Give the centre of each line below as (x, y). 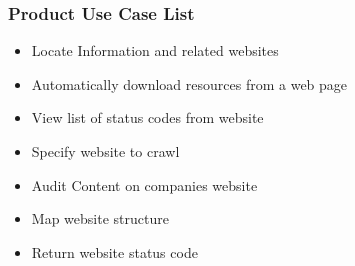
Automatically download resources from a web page (189, 83)
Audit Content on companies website (144, 184)
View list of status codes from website (147, 117)
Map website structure (100, 218)
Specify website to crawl (105, 151)
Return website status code (114, 251)
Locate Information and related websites (155, 50)
